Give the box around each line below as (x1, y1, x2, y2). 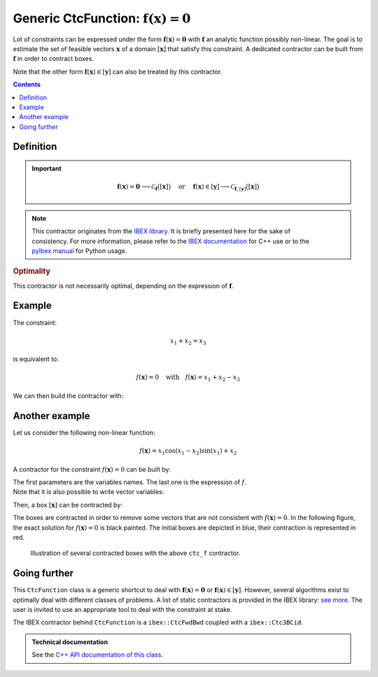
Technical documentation (31, 638, 108, 646)
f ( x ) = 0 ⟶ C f (116, 183, 157, 193)
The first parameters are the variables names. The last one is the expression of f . (13, 478, 246, 486)
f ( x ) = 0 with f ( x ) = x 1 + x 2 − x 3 (136, 374, 241, 383)
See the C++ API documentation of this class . (31, 650, 164, 659)
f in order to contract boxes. (13, 55, 94, 63)
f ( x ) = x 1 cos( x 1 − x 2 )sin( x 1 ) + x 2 (139, 447, 237, 456)
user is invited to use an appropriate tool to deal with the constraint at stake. (13, 606, 232, 614)
